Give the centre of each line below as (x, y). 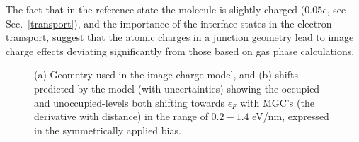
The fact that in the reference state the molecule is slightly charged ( (155, 9)
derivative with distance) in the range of (121, 116)
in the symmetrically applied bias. (108, 130)
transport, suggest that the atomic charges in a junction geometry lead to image (180, 37)
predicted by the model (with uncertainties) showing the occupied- (178, 88)
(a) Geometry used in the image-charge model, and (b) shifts (166, 75)
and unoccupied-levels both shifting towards (130, 102)
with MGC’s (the (277, 102)
